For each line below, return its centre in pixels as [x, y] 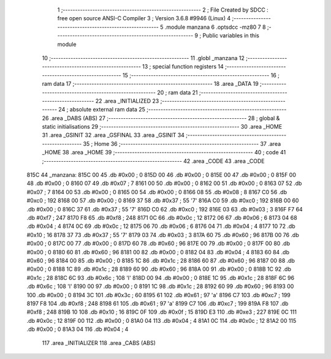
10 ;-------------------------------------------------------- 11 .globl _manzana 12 [143, 58]
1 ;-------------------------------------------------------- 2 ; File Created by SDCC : [163, 10]
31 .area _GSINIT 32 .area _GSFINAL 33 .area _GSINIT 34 [113, 135]
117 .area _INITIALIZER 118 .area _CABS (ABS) [99, 343]
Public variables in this [231, 36]
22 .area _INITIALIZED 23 [127, 100]
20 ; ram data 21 [178, 93]
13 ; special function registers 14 [183, 67]
